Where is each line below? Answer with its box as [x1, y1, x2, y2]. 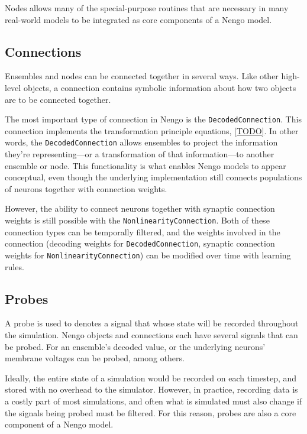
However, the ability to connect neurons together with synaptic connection [5, 202, 275, 215]
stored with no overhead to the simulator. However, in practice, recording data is [5, 383, 298, 396]
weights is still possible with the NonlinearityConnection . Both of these [5, 214, 270, 226]
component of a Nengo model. [5, 418, 114, 430]
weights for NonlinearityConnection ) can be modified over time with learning [5, 248, 291, 261]
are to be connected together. [5, 93, 111, 105]
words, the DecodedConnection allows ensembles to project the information [5, 136, 278, 148]
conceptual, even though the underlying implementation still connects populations [5, 171, 302, 183]
